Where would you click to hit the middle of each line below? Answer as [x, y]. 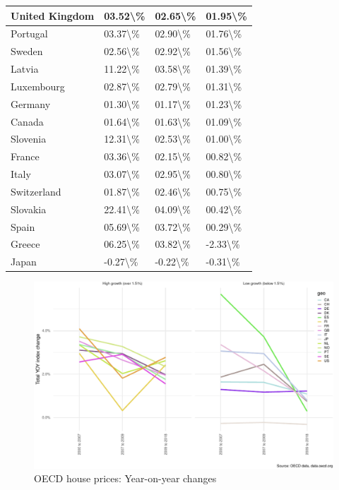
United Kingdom [53, 15]
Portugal [29, 34]
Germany [31, 103]
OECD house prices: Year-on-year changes [125, 478]
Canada [27, 121]
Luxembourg [38, 86]
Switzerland [36, 191]
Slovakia [29, 209]
